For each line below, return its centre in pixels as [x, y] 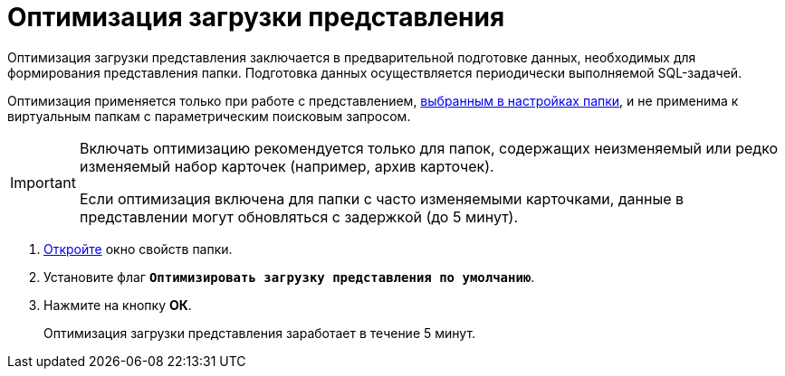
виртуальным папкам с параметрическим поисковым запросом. [209, 116]
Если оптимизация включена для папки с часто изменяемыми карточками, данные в [382, 198]
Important [43, 182]
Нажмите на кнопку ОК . [118, 305]
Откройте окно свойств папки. [138, 249]
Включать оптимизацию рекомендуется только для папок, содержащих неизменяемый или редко [429, 148]
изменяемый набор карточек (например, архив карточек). [287, 166]
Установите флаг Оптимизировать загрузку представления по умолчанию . [289, 277]
